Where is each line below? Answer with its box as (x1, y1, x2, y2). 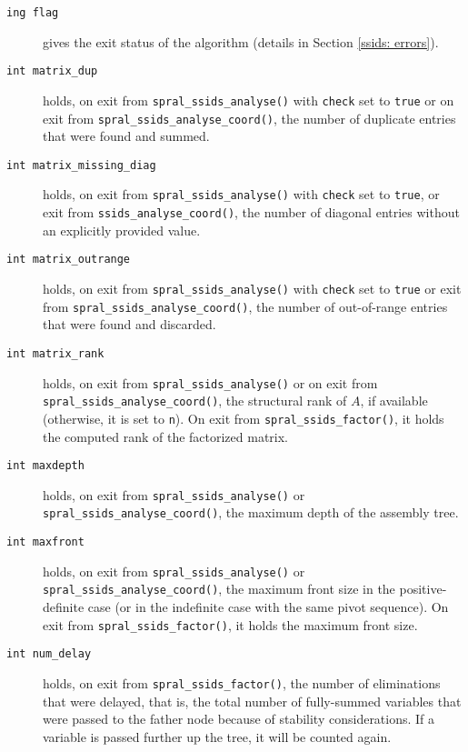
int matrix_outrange (6, 253, 131, 266)
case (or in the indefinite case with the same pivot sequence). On (87, 597, 449, 617)
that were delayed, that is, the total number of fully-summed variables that (43, 691, 462, 710)
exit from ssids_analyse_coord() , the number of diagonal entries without (43, 203, 460, 222)
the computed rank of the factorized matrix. (43, 426, 289, 446)
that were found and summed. (43, 126, 210, 145)
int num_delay (6, 647, 92, 661)
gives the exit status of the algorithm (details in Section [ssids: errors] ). (43, 32, 439, 51)
